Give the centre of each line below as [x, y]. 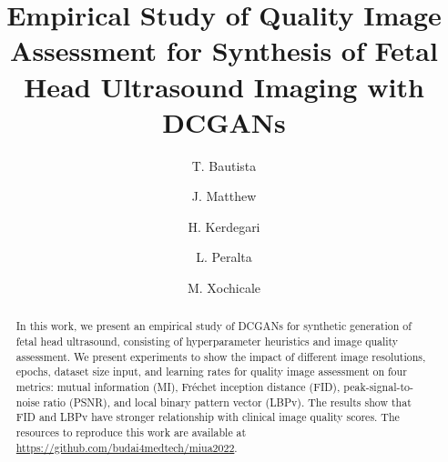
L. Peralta [224, 257]
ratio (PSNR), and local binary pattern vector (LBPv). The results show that [227, 402]
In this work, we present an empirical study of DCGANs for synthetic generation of [214, 326]
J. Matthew [224, 196]
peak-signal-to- [378, 387]
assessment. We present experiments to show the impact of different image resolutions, [221, 356]
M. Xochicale [224, 288]
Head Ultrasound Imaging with [224, 86]
